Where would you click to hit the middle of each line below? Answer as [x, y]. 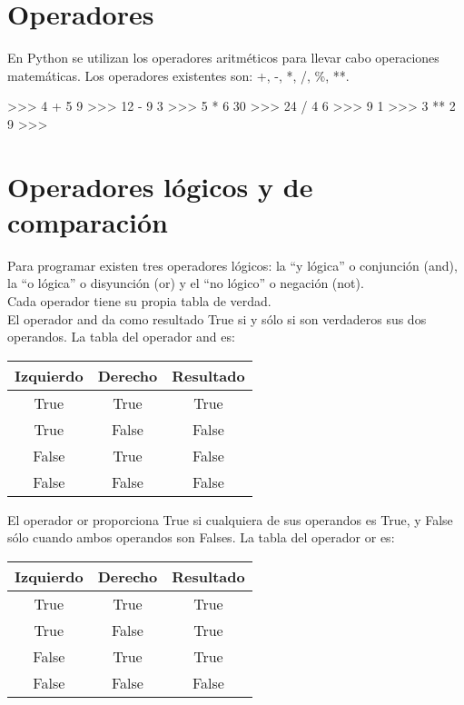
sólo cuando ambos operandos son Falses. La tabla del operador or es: [201, 537]
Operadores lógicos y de [160, 186]
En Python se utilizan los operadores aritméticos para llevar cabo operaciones [223, 58]
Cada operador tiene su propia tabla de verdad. [139, 301]
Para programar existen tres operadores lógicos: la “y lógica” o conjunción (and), [232, 265]
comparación [88, 221]
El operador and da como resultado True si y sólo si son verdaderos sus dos [217, 318]
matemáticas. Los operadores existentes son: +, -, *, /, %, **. [178, 75]
